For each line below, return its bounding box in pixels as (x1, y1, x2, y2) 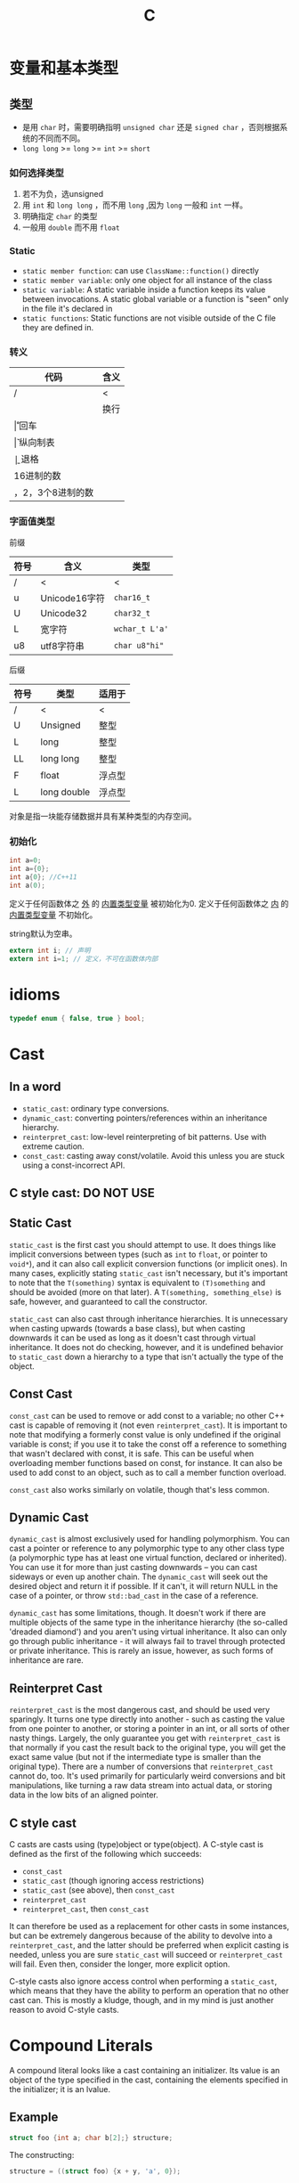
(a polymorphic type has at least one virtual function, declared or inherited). (9, 1552, 287, 1563)
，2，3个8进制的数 (13, 486, 94, 499)
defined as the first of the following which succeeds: (9, 1849, 202, 1859)
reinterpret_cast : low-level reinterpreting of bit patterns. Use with (21, 1131, 267, 1142)
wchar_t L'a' (113, 624, 169, 634)
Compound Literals (9, 2036, 154, 2056)
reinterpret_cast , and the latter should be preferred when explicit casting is (9, 1940, 289, 1951)
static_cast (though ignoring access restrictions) (21, 1876, 205, 1886)
